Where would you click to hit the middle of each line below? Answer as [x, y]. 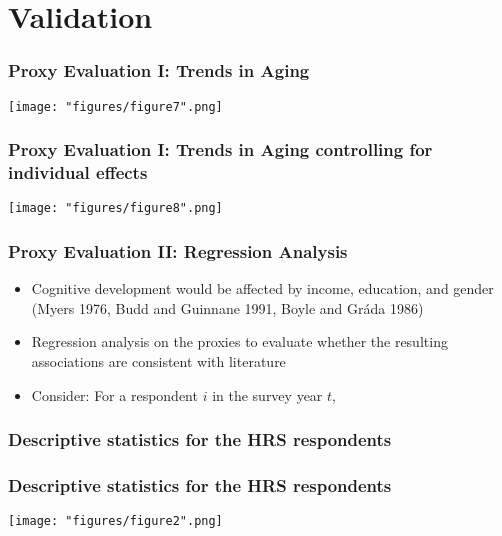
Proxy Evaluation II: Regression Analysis [178, 250]
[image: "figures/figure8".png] [115, 208]
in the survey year [267, 394]
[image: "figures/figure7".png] [115, 106]
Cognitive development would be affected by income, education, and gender [262, 288]
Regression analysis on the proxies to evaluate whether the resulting [239, 341]
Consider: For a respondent [114, 394]
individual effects [78, 172]
